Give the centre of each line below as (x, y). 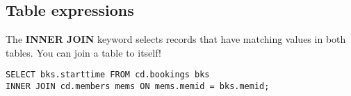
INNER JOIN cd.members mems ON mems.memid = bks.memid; (138, 87)
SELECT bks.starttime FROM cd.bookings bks (108, 75)
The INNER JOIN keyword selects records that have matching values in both (176, 39)
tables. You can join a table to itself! (83, 52)
